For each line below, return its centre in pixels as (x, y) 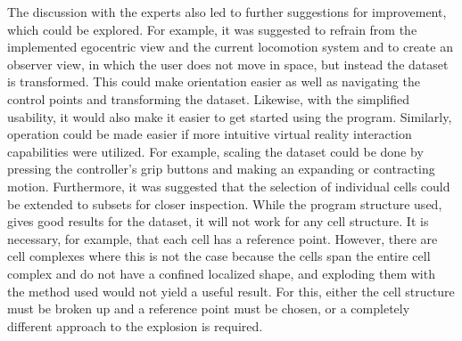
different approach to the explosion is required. (135, 325)
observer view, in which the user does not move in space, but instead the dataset (228, 64)
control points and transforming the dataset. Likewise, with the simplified (209, 98)
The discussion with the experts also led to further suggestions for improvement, (227, 12)
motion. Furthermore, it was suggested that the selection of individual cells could (229, 186)
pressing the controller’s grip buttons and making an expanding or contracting (221, 169)
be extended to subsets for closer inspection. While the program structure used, (225, 203)
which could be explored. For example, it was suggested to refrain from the (212, 29)
